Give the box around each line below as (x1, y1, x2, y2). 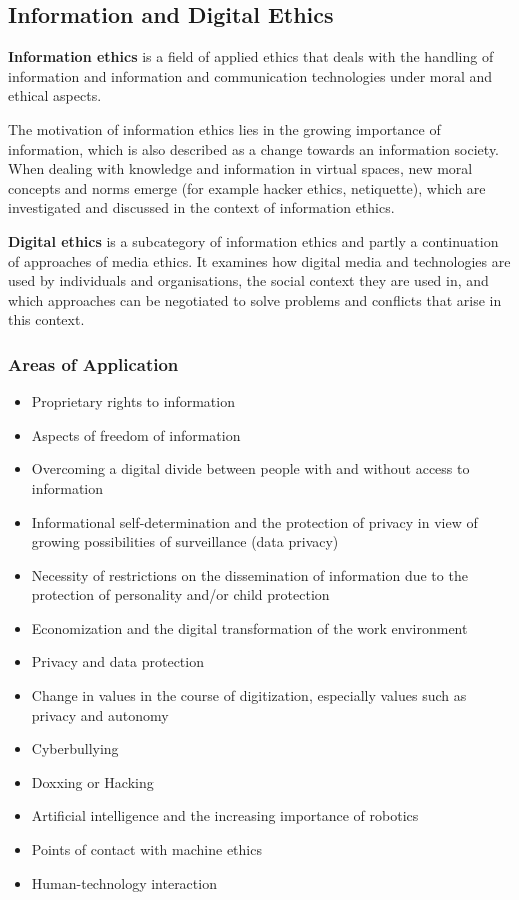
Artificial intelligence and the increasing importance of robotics (31, 805, 419, 826)
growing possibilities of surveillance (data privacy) (31, 531, 339, 552)
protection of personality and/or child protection (31, 584, 330, 605)
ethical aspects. (8, 85, 102, 106)
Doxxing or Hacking (31, 771, 154, 792)
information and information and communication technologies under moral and (8, 65, 493, 86)
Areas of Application (8, 351, 179, 376)
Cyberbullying (31, 738, 119, 759)
